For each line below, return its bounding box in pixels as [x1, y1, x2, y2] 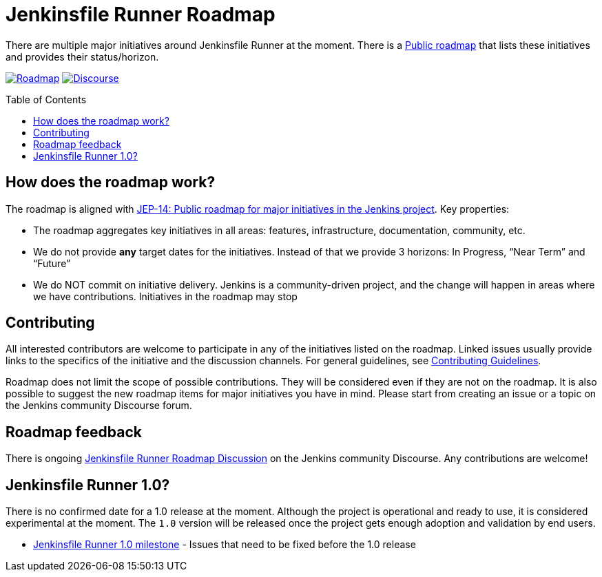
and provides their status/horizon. [6, 50, 159, 63]
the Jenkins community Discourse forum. [6, 399, 192, 412]
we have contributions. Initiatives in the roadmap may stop [33, 290, 298, 302]
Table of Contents [6, 93, 87, 105]
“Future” [33, 257, 71, 269]
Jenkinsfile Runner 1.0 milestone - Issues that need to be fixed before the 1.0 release [33, 538, 416, 551]
